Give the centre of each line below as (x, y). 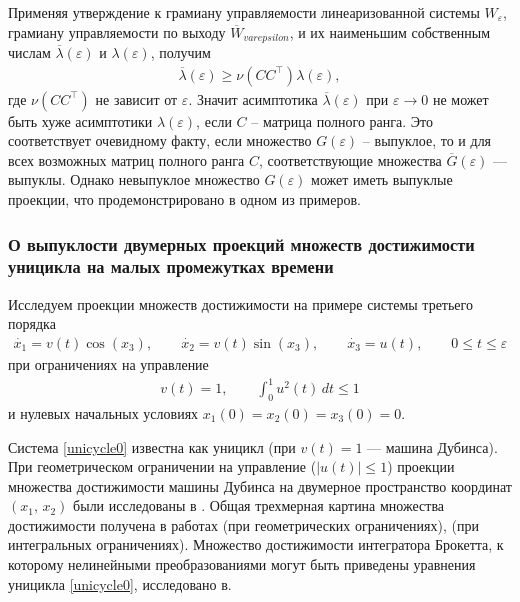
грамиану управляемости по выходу (117, 31)
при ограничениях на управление (108, 364)
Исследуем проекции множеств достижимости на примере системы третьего (240, 303)
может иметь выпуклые (382, 179)
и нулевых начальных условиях (103, 412)
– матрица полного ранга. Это (342, 120)
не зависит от (136, 98)
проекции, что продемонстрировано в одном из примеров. (184, 199)
